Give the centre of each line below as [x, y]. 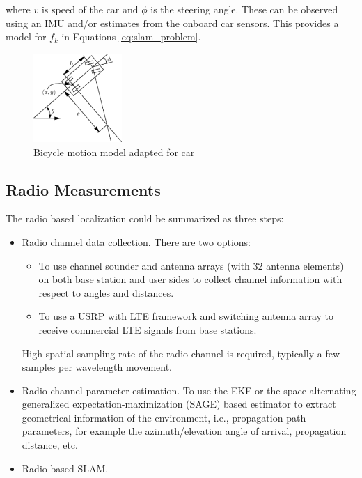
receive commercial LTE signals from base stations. [148, 329]
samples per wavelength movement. [97, 367]
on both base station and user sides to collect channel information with [190, 279]
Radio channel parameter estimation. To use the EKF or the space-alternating [189, 390]
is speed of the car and [90, 9]
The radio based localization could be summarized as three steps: [145, 218]
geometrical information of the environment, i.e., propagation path [164, 417]
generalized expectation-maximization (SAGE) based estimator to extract [179, 404]
